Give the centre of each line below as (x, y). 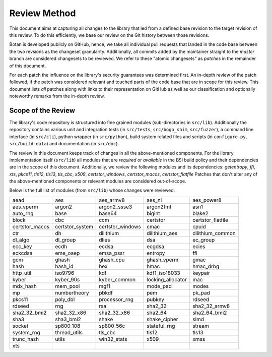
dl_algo (21, 240)
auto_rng (23, 213)
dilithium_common (214, 233)
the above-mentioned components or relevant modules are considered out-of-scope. (98, 181)
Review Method (43, 13)
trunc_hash (26, 339)
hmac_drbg (206, 266)
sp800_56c (112, 326)
